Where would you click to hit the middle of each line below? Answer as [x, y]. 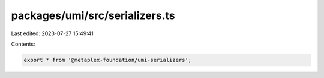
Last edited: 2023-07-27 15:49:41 [52, 33]
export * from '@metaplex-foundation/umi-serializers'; [108, 60]
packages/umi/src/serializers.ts [93, 15]
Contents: [23, 44]
